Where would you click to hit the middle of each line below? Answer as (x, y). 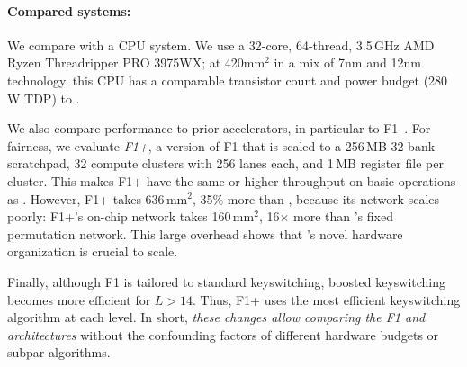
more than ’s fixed (343, 216)
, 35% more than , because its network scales (316, 198)
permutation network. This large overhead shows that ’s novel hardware (205, 233)
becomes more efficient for (79, 299)
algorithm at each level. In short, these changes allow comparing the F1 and (216, 317)
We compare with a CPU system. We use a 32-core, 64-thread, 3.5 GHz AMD (221, 45)
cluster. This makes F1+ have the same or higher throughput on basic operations (232, 180)
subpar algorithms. (59, 352)
